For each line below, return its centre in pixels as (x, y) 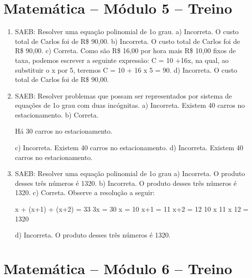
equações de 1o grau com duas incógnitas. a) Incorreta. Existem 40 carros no (130, 105)
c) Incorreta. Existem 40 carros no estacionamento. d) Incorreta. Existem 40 (129, 148)
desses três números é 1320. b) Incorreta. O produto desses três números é (126, 183)
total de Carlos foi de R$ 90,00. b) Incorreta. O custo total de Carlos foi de (127, 41)
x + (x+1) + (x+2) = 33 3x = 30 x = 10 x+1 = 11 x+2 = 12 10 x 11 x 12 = (132, 209)
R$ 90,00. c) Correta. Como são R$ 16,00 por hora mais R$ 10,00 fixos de (125, 50)
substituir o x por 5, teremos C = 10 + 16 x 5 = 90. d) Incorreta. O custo (126, 69)
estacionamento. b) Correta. (57, 114)
